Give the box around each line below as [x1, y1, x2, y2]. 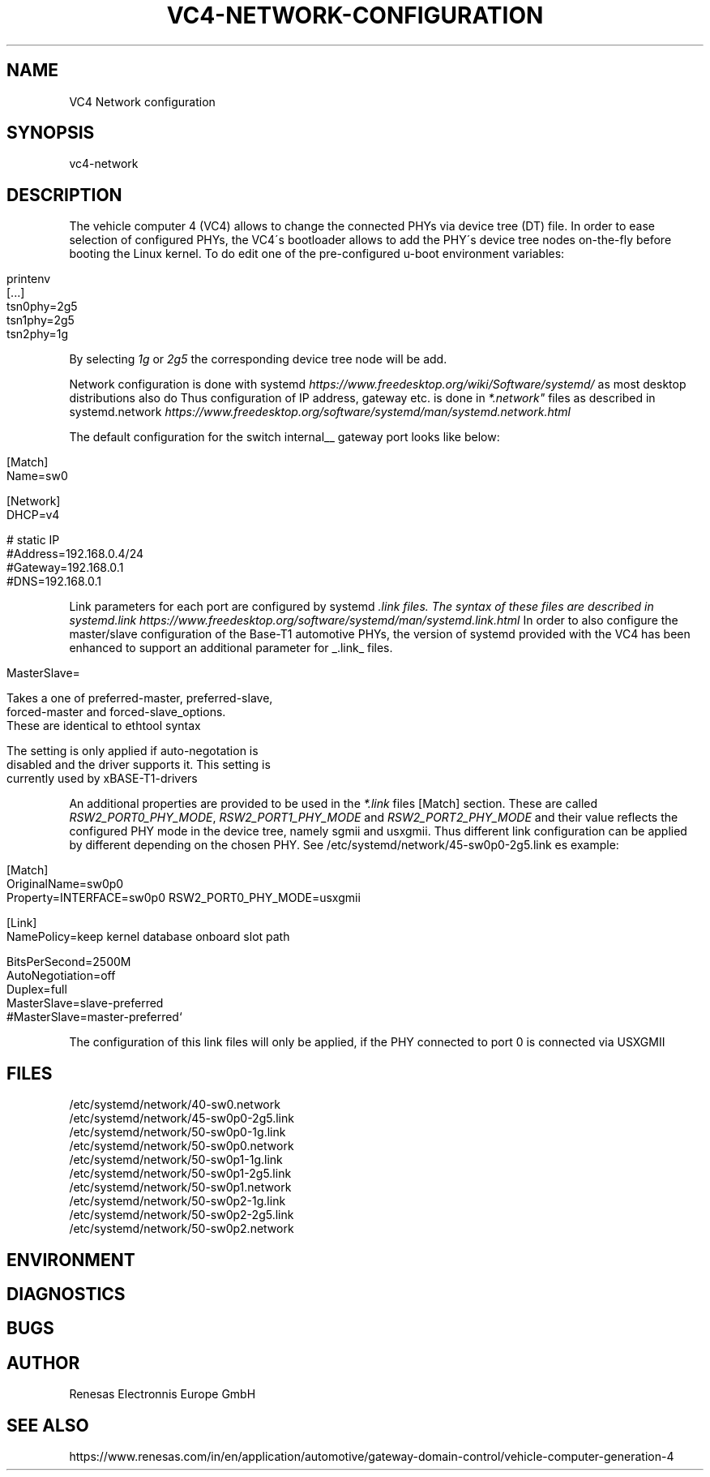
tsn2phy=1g [6, 327, 69, 341]
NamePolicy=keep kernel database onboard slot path [6, 930, 290, 944]
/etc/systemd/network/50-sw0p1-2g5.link [69, 1166, 292, 1181]
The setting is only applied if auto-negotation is [6, 744, 259, 758]
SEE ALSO [6, 1415, 89, 1436]
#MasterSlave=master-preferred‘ [6, 1010, 182, 1024]
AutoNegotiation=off [6, 968, 116, 983]
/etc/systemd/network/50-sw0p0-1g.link [69, 1125, 286, 1140]
